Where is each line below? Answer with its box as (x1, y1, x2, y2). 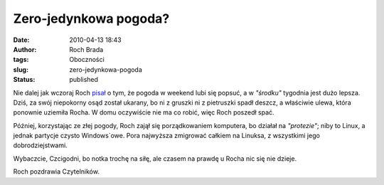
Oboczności (69, 55, 105, 64)
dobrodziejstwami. (13, 141, 68, 149)
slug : (13, 65, 28, 74)
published (69, 75, 99, 84)
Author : (13, 45, 37, 53)
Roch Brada (69, 45, 104, 53)
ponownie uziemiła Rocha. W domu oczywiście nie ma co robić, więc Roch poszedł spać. (13, 108, 274, 117)
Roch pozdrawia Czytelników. (13, 167, 100, 176)
